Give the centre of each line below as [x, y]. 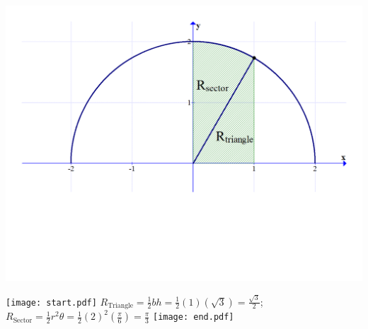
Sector [23, 320]
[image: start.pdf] [51, 302]
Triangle [121, 306]
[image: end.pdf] [193, 317]
